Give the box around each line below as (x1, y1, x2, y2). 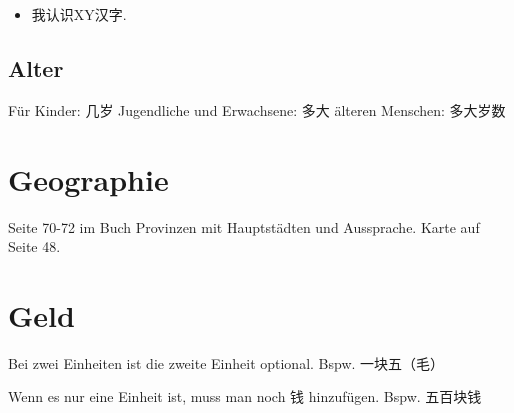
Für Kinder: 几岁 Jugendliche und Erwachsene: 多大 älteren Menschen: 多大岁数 (8, 99, 506, 120)
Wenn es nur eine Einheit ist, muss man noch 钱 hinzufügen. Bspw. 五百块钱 (8, 386, 482, 407)
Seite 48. (8, 236, 61, 257)
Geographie (8, 158, 169, 199)
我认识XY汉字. (31, 4, 127, 24)
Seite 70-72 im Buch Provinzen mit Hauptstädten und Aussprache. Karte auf (8, 216, 480, 237)
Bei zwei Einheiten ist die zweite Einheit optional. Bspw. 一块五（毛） (8, 352, 445, 373)
